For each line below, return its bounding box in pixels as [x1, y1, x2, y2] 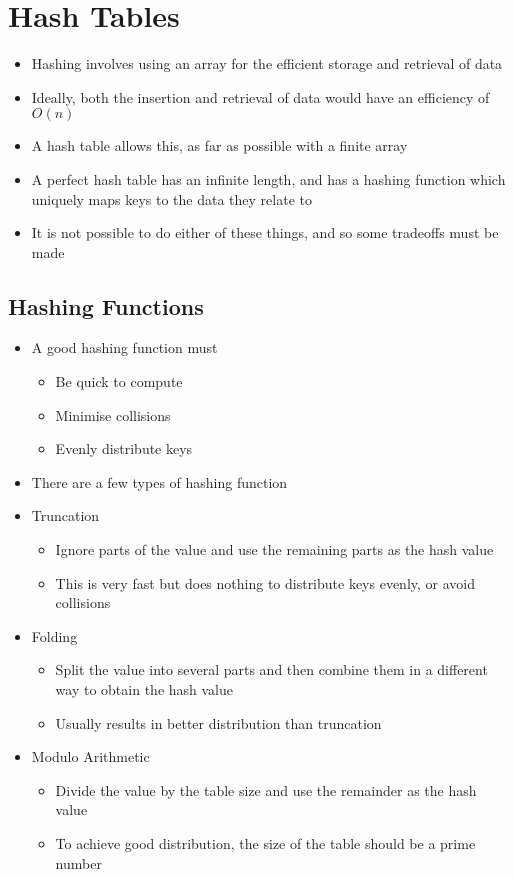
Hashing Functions [8, 290, 204, 321]
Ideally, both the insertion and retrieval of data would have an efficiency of [31, 86, 490, 107]
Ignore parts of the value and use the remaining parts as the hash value [55, 539, 494, 560]
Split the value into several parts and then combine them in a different [55, 659, 488, 680]
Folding [31, 625, 78, 646]
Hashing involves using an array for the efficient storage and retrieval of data [31, 53, 503, 74]
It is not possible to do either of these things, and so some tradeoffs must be [31, 222, 499, 243]
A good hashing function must [31, 337, 218, 358]
